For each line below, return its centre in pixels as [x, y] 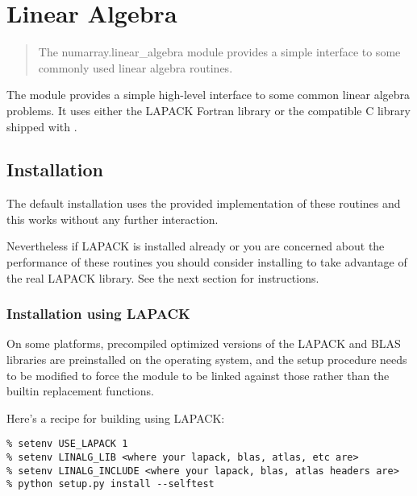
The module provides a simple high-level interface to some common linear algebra [208, 95]
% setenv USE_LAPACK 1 [67, 444]
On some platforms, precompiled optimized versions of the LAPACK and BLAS [204, 343]
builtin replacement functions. [80, 391]
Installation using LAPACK [98, 314]
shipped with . [42, 126]
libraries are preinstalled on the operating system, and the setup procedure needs [207, 360]
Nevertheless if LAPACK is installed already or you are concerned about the [196, 246]
